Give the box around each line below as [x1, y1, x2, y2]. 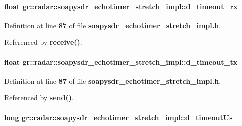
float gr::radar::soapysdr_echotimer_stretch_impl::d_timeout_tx [4, 56, 238, 67]
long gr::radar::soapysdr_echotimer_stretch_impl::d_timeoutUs [4, 112, 233, 122]
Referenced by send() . [4, 92, 74, 103]
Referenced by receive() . [4, 37, 82, 47]
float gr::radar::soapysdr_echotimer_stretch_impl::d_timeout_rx [4, 1, 238, 11]
